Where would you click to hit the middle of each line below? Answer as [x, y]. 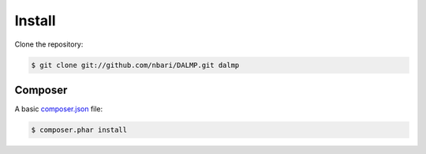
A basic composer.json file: [59, 109]
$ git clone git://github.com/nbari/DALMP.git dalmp [135, 65]
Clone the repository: [49, 44]
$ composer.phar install [79, 130]
